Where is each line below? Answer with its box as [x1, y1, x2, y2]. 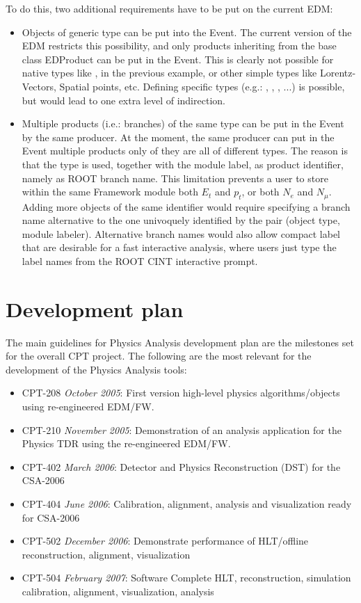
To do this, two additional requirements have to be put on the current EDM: [6, 1, 333, 15]
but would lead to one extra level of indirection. [22, 93, 225, 107]
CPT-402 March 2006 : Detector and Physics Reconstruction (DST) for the [22, 459, 341, 474]
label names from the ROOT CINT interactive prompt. [22, 253, 258, 268]
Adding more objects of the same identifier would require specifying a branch [22, 199, 351, 214]
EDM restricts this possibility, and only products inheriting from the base [22, 38, 337, 53]
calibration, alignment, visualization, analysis [22, 584, 214, 598]
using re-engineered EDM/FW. [22, 399, 154, 414]
